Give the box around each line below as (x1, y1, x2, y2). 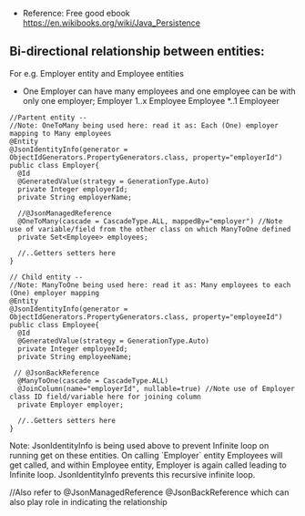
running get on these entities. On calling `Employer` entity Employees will (9, 449, 283, 460)
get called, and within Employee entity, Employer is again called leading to (9, 459, 287, 470)
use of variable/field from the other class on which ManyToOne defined (9, 224, 291, 233)
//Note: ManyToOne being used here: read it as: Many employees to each (9, 280, 291, 290)
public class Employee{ (9, 320, 100, 329)
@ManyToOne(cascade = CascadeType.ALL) (17, 376, 169, 386)
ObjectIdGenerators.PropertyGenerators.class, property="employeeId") (9, 312, 283, 322)
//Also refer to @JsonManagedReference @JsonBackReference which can (9, 487, 290, 498)
